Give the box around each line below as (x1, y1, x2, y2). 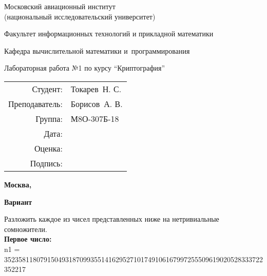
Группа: (35, 112, 63, 124)
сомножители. (4, 223, 47, 234)
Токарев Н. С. (70, 82, 122, 95)
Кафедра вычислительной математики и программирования (4, 45, 190, 56)
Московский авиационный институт (4, 1, 116, 11)
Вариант (4, 196, 32, 207)
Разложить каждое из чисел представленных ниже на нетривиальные (4, 214, 219, 224)
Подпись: (30, 157, 63, 169)
